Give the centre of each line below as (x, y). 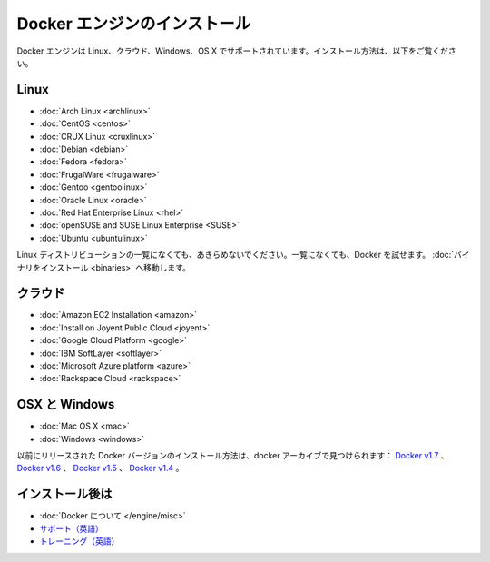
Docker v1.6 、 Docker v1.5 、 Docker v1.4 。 (100, 468)
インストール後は (64, 494)
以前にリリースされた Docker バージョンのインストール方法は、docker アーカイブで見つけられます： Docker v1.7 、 (233, 456)
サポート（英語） (71, 528)
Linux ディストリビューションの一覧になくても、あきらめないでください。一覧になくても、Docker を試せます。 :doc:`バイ (243, 255)
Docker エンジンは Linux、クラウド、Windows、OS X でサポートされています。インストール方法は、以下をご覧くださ (237, 51)
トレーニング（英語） (79, 541)
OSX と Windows (66, 404)
